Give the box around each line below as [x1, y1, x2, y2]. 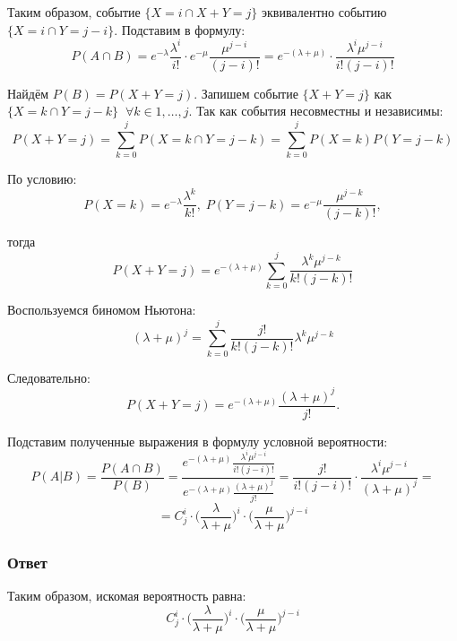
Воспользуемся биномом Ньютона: [7, 299, 196, 318]
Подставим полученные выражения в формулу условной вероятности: [7, 431, 388, 450]
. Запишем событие [194, 83, 298, 102]
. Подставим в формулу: [114, 20, 246, 39]
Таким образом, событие [7, 3, 141, 21]
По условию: [7, 169, 77, 188]
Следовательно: [7, 368, 91, 386]
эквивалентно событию [262, 3, 387, 21]
